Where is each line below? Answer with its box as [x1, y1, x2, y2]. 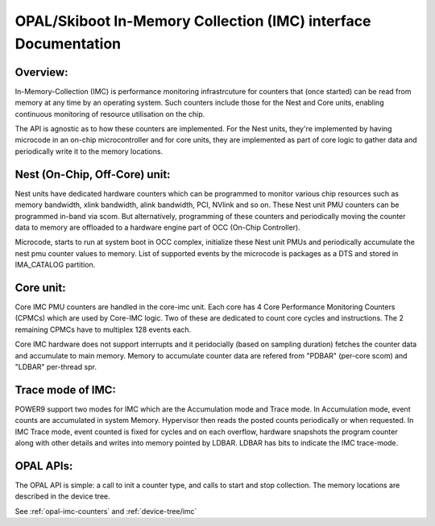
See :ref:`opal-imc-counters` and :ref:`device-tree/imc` [14, 506, 197, 516]
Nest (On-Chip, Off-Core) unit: [14, 168, 171, 181]
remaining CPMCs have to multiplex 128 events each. [14, 325, 192, 334]
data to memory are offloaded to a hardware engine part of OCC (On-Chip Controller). [14, 222, 301, 232]
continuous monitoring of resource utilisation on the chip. [14, 109, 205, 118]
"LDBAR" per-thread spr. [14, 362, 97, 371]
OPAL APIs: [14, 459, 73, 473]
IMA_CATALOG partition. [14, 260, 96, 270]
